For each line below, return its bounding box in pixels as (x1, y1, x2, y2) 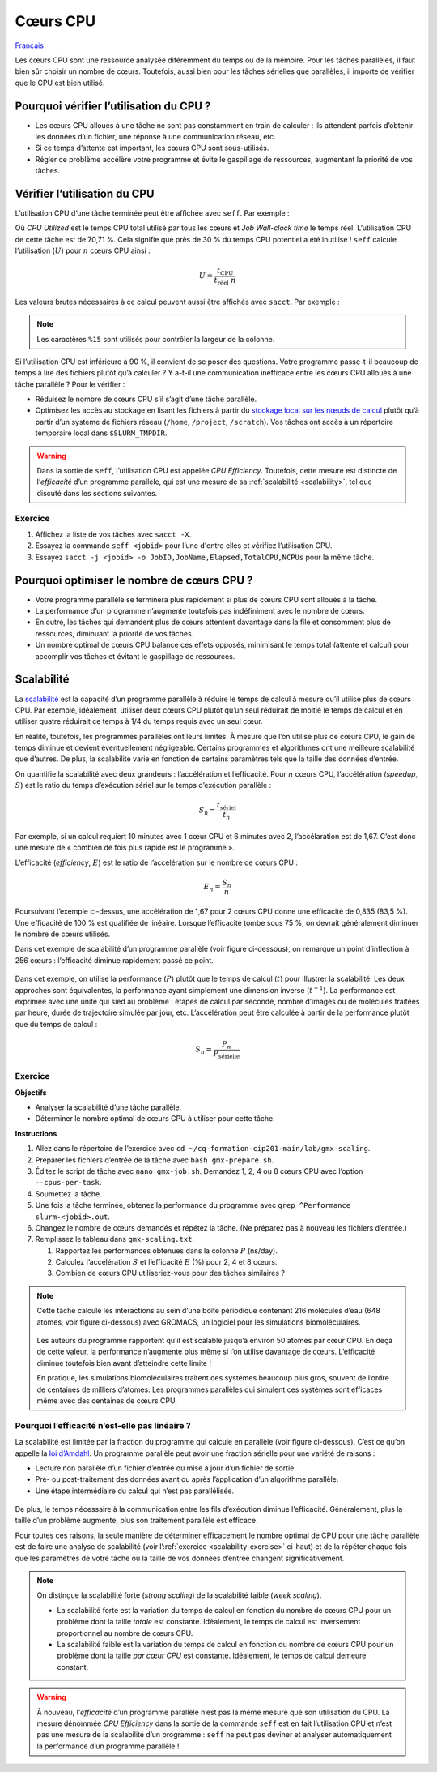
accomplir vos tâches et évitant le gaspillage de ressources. (35, 651, 235, 661)
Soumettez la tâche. (35, 1188, 102, 1199)
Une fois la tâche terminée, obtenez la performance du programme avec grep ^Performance (35, 1201, 351, 1210)
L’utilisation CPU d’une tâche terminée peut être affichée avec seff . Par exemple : (15, 208, 291, 218)
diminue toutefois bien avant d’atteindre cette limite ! (36, 1358, 212, 1368)
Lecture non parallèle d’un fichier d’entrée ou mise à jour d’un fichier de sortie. (35, 1463, 297, 1473)
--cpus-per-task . (35, 1178, 102, 1188)
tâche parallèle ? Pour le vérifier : (15, 379, 125, 389)
